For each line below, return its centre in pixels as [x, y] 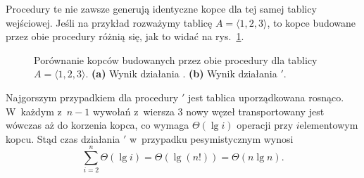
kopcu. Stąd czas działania [63, 138]
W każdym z [34, 111]
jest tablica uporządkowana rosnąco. [266, 97]
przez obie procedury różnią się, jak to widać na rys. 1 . [125, 36]
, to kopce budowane [312, 22]
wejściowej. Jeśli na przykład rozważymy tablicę [109, 22]
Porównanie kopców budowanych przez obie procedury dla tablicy [176, 59]
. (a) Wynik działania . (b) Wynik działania [181, 74]
